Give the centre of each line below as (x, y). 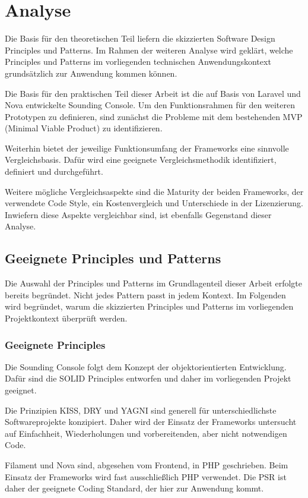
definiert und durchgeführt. (54, 171)
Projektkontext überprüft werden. (66, 318)
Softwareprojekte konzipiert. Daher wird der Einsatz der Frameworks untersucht (151, 422)
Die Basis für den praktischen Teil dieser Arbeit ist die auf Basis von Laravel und (153, 93)
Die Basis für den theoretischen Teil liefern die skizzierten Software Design (140, 38)
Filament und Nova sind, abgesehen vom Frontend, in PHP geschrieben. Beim (147, 464)
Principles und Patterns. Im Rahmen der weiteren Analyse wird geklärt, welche (149, 50)
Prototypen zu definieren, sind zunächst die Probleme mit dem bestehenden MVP (154, 116)
